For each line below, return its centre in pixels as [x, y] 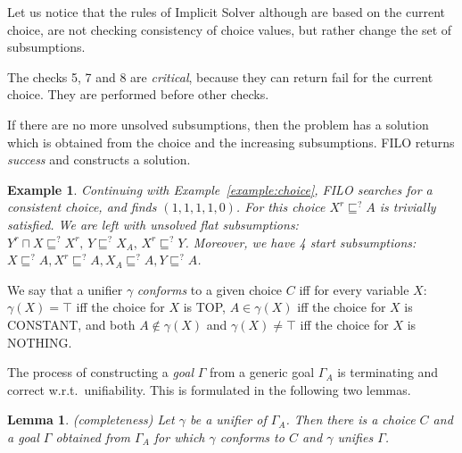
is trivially [408, 207]
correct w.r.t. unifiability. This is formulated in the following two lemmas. [209, 389]
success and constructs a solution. [99, 159]
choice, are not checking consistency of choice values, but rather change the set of [230, 29]
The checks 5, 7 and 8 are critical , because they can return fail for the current [220, 76]
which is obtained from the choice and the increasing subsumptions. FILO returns [231, 142]
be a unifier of [228, 419]
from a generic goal [262, 372]
